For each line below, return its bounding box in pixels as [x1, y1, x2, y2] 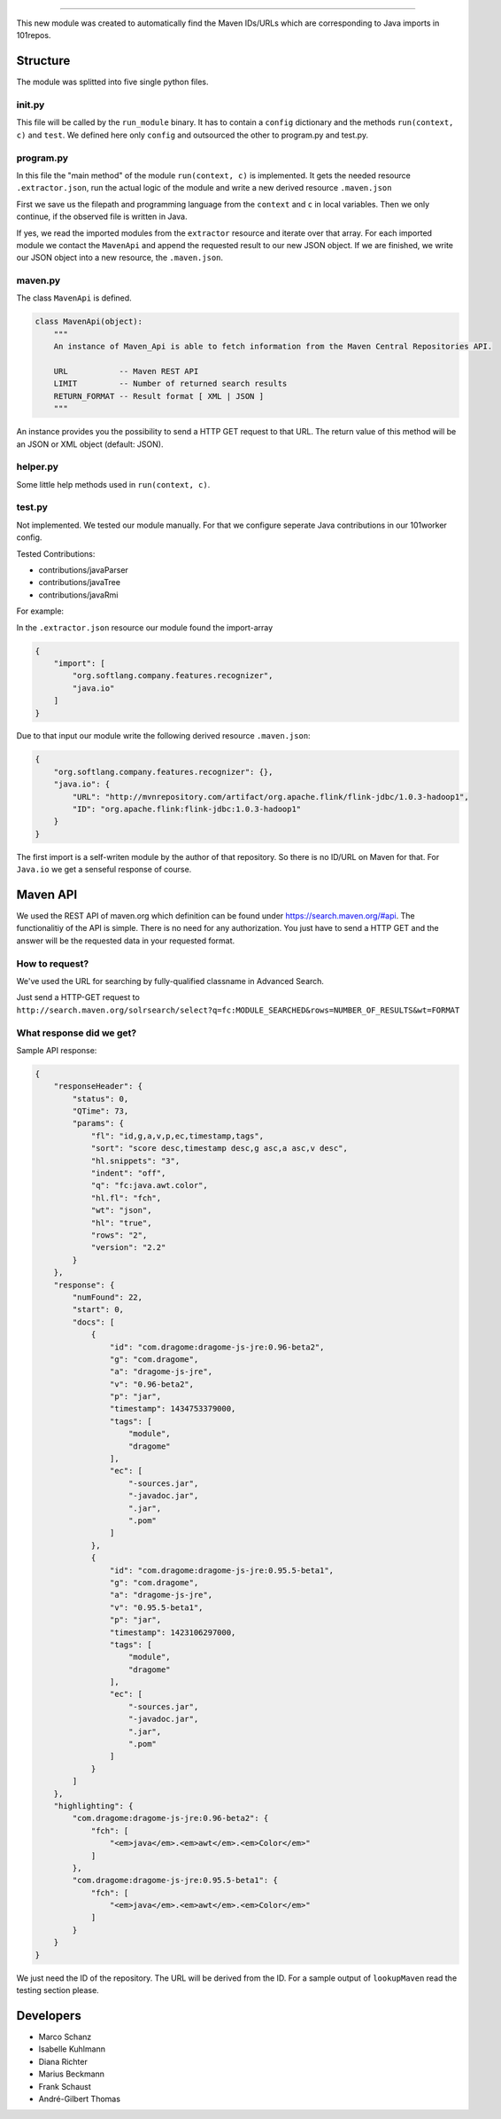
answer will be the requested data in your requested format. [16, 935, 235, 946]
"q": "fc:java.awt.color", [90, 1180, 208, 1191]
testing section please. [16, 1985, 99, 1996]
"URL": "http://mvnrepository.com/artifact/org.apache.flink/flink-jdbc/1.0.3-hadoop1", [72, 792, 469, 801]
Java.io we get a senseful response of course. [16, 864, 192, 875]
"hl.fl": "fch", [90, 1192, 162, 1203]
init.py [16, 98, 45, 111]
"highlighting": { [53, 1801, 134, 1810]
